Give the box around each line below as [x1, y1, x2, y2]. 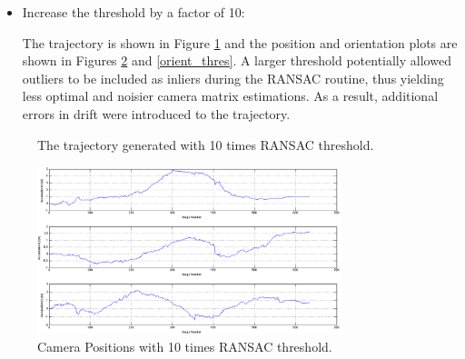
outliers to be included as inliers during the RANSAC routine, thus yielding [22, 68, 444, 87]
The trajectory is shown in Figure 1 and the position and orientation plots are [22, 33, 458, 52]
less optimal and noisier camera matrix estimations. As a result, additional [22, 86, 439, 105]
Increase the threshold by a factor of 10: [22, 3, 245, 21]
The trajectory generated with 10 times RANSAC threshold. [37, 135, 374, 154]
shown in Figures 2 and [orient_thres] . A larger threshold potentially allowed [22, 51, 451, 70]
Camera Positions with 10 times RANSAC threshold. [37, 337, 332, 356]
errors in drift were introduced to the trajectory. [22, 104, 291, 123]
